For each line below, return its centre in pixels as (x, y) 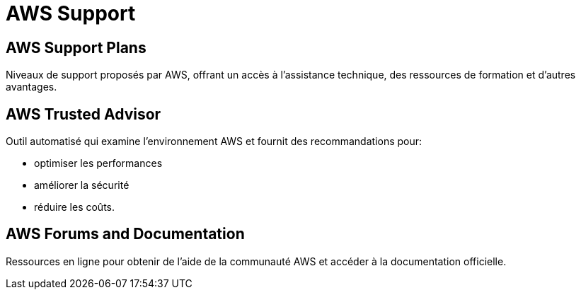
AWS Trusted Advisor (84, 114)
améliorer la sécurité (82, 185)
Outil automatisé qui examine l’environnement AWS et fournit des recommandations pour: (214, 141)
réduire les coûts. (74, 207)
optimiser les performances (98, 163)
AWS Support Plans (76, 47)
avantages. (31, 87)
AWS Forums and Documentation (125, 234)
